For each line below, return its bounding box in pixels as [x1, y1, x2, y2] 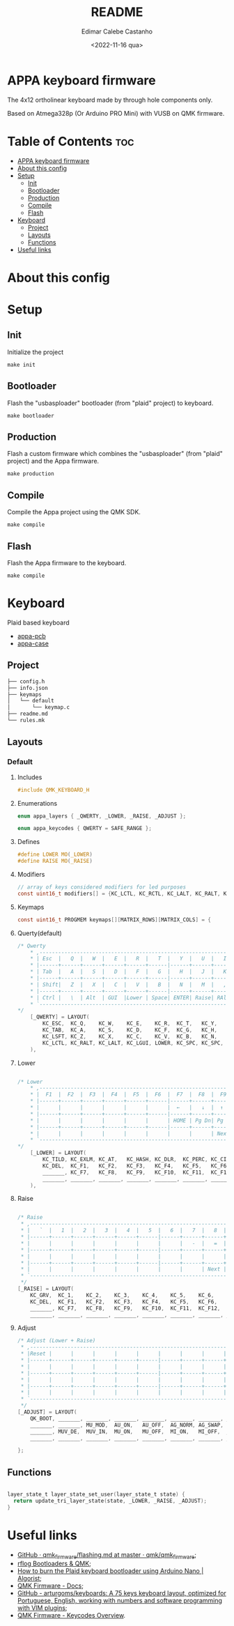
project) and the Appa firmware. [7, 457, 100, 466]
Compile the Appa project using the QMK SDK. [7, 508, 141, 516]
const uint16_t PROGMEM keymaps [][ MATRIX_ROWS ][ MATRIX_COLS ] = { [17, 916, 211, 923]
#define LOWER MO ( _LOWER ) [17, 851, 93, 858]
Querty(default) [17, 928, 63, 937]
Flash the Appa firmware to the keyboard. [7, 559, 127, 567]
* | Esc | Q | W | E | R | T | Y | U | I [30, 956, 227, 962]
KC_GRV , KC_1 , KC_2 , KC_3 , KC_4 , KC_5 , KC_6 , [30, 1291, 214, 1298]
